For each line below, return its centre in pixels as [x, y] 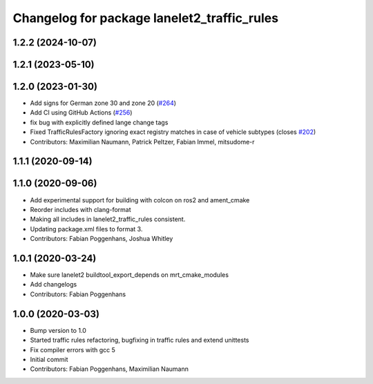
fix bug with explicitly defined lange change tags [99, 122]
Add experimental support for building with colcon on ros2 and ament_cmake [140, 200]
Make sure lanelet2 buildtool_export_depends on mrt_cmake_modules [130, 275]
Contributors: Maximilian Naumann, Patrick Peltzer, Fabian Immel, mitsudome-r [142, 142]
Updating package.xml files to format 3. [86, 229]
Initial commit [49, 359]
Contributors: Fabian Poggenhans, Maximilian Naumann [109, 369]
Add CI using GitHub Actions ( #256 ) [81, 113]
